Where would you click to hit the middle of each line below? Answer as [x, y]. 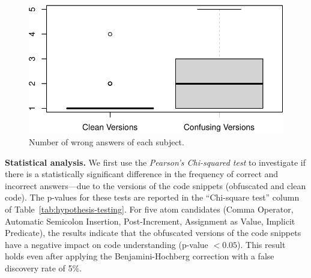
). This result [261, 244]
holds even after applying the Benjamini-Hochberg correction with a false [140, 256]
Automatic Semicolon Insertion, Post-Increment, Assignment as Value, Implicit [150, 221]
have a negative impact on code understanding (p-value [107, 244]
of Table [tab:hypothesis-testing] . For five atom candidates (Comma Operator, [149, 209]
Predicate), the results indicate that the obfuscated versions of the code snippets [153, 233]
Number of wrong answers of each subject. [107, 142]
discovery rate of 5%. [44, 268]
